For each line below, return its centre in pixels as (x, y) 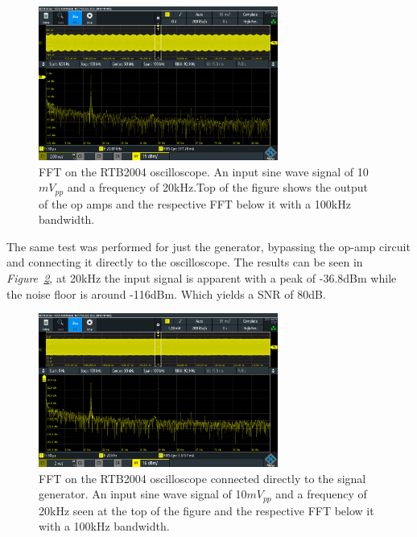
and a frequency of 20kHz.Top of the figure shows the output (217, 187)
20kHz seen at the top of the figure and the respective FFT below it (206, 510)
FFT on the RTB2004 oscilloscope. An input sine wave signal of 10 (204, 171)
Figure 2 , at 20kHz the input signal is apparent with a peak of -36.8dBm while (202, 278)
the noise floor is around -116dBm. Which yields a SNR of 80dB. (166, 293)
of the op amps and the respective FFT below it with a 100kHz (195, 203)
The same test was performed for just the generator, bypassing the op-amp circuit (208, 246)
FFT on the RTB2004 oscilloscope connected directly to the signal (202, 478)
